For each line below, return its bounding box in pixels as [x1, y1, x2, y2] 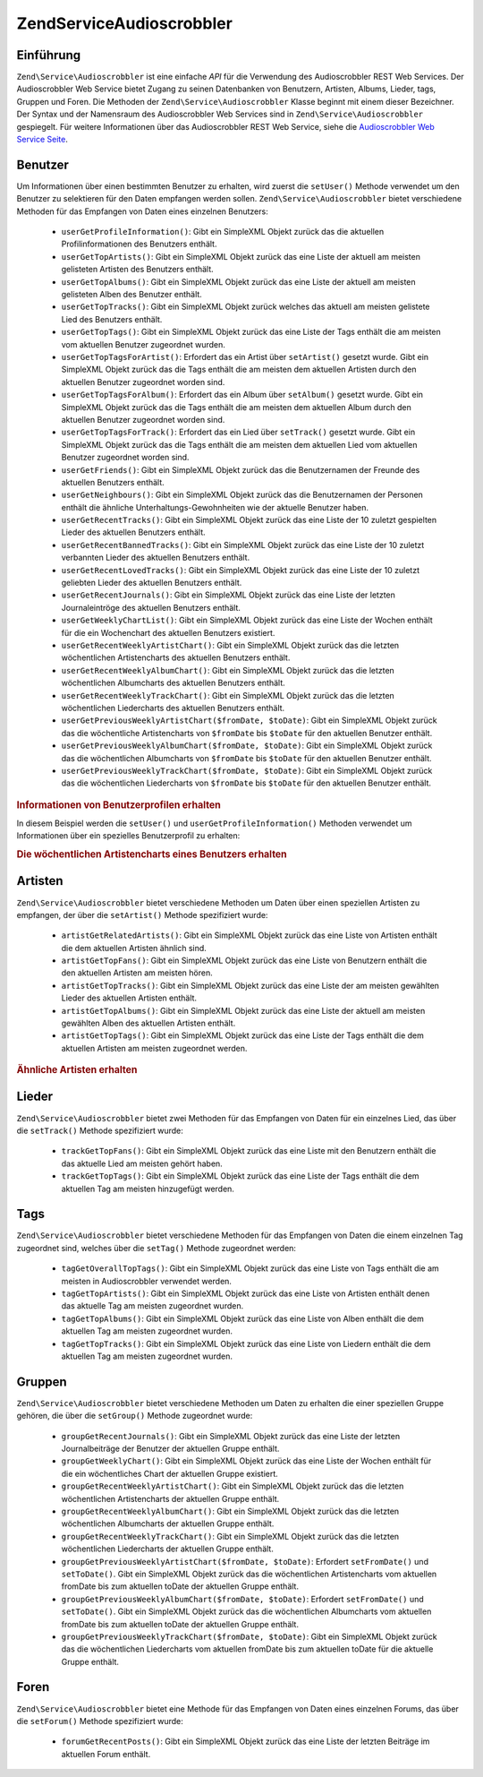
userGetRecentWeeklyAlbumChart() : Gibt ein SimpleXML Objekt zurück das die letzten [61, 665, 395, 675]
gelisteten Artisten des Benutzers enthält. [61, 264, 214, 275]
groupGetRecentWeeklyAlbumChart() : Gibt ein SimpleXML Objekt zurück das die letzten [61, 1506, 400, 1516]
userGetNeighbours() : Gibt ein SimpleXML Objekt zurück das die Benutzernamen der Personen [61, 489, 424, 501]
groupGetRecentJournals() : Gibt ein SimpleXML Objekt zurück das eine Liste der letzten [61, 1430, 401, 1441]
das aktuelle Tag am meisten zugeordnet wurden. [61, 1301, 244, 1311]
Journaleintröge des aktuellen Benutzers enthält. [61, 602, 241, 613]
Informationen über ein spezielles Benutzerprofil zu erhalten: [16, 830, 241, 841]
